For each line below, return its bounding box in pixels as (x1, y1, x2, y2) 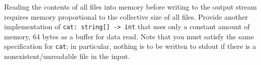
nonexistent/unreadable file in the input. (4, 51, 130, 61)
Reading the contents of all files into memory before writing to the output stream (4, 2, 257, 12)
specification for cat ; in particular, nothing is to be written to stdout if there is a (4, 41, 256, 51)
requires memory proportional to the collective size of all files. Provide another (4, 11, 248, 22)
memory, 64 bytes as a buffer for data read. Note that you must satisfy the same (4, 31, 254, 41)
